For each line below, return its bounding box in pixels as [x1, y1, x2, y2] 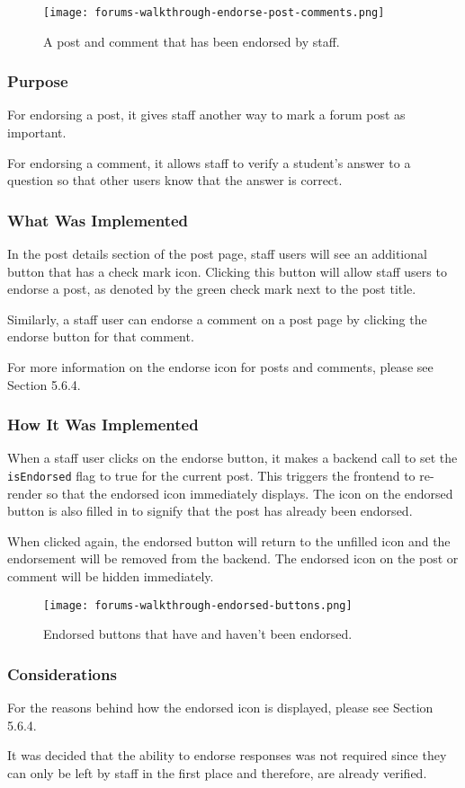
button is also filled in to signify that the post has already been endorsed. [7, 501, 413, 520]
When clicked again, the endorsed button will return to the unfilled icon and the [7, 531, 451, 550]
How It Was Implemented [7, 413, 199, 436]
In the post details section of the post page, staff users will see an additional [7, 244, 427, 263]
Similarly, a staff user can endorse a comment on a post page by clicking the [7, 309, 427, 328]
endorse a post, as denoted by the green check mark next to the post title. [7, 279, 416, 298]
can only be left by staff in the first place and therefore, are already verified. [7, 763, 427, 782]
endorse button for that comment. [7, 327, 194, 346]
